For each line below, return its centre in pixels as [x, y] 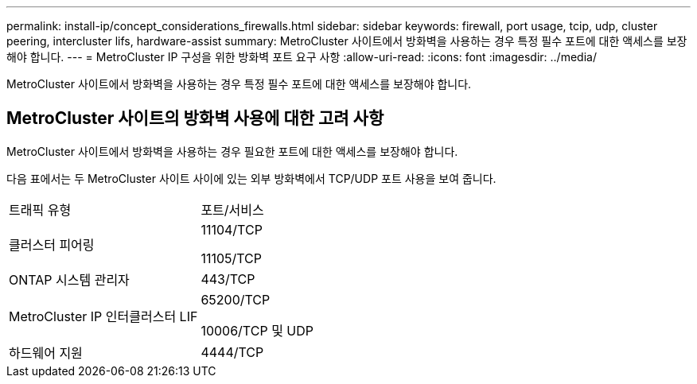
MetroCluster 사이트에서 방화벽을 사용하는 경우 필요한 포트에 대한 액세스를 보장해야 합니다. [232, 151]
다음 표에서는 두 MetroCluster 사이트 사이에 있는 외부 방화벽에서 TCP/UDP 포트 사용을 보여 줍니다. [251, 178]
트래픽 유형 [40, 209]
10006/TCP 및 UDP [257, 330]
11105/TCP [232, 258]
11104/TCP [232, 229]
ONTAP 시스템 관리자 [69, 279]
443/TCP [228, 279]
